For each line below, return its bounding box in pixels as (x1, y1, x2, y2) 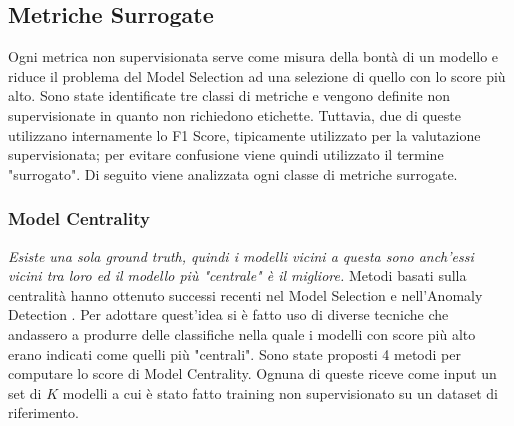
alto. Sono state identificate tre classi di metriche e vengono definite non (8, 85, 451, 106)
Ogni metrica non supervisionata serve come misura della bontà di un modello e (8, 46, 499, 67)
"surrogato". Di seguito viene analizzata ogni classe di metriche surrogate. (8, 163, 458, 184)
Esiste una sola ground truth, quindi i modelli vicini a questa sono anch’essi (8, 245, 474, 266)
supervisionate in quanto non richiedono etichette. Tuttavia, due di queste (8, 104, 462, 125)
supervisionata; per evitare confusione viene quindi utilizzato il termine (8, 144, 444, 165)
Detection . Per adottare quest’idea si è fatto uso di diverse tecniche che (8, 304, 449, 325)
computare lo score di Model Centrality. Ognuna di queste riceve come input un (8, 363, 497, 384)
